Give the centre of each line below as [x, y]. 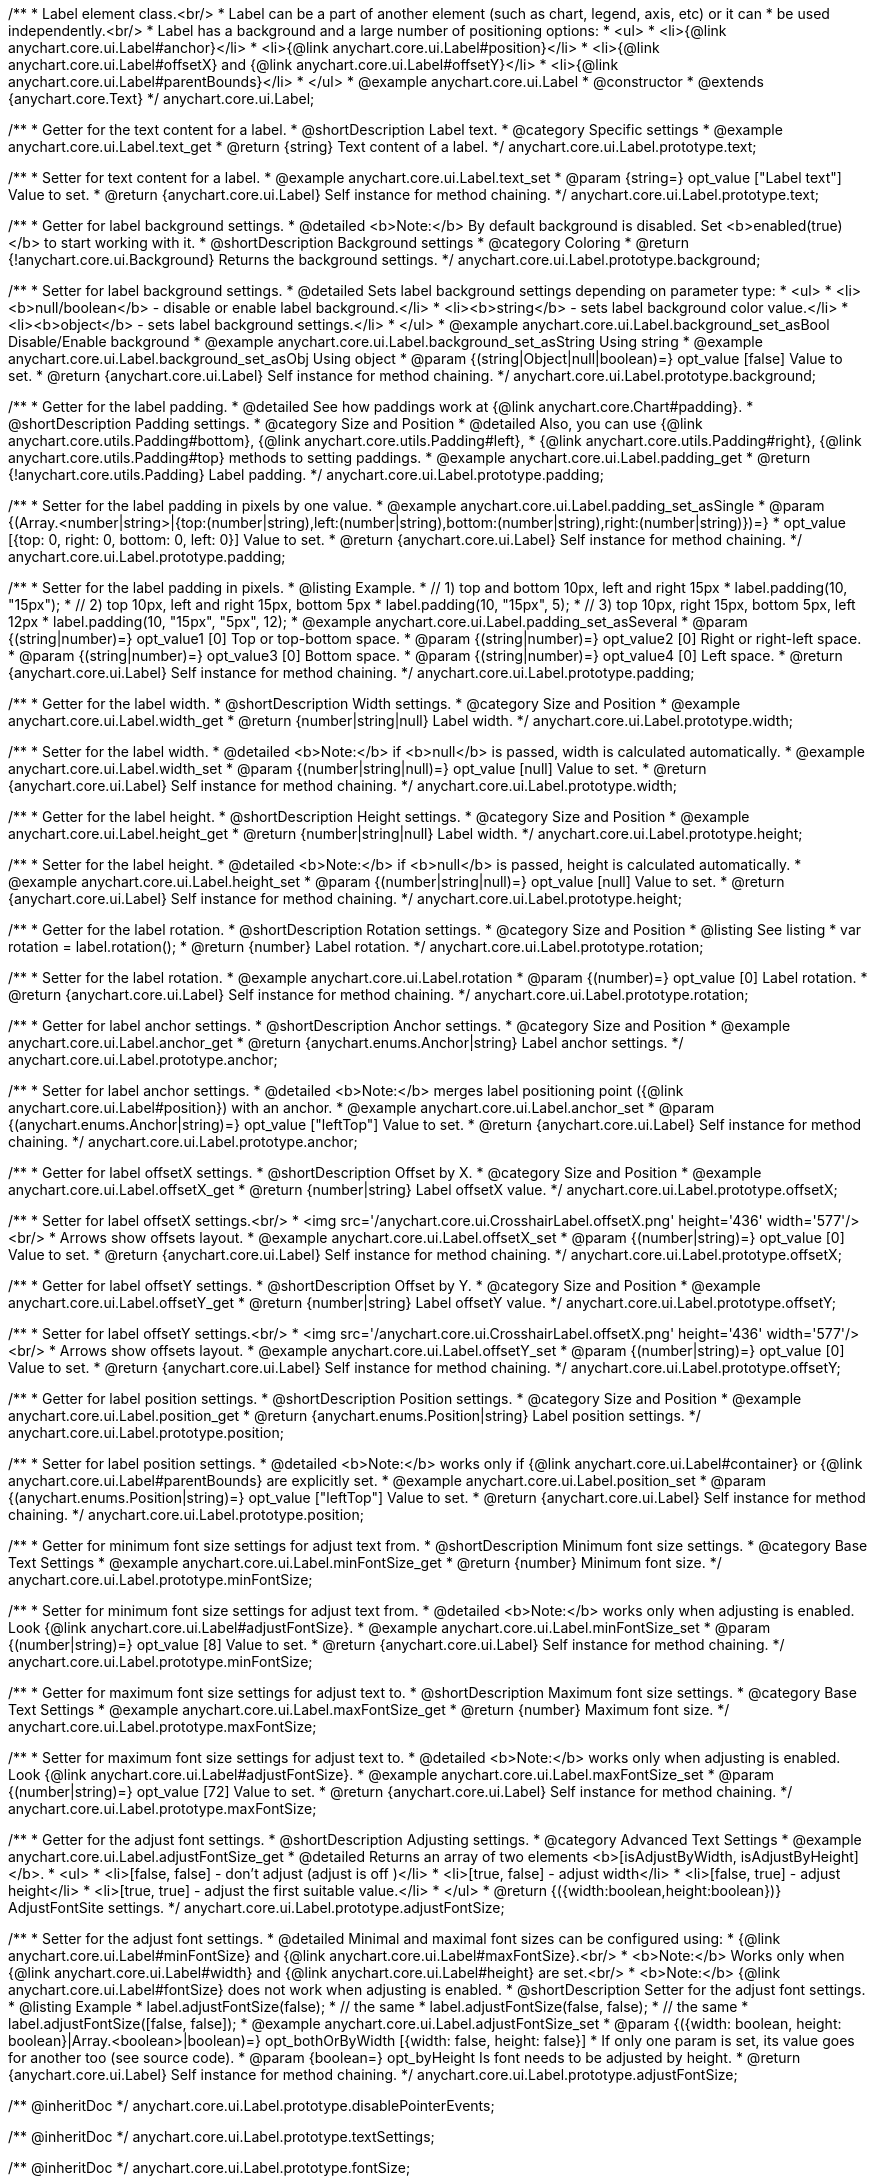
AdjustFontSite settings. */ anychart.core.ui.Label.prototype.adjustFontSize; [256, 1907]
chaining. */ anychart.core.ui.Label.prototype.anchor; [183, 1141]
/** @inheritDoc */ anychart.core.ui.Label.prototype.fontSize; [209, 2167]
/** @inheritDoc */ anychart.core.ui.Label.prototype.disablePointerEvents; [251, 2105]
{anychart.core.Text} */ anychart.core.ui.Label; [161, 98]
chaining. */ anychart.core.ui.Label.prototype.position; [186, 1514]
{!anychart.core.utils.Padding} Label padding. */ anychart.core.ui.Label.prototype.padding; [306, 474]
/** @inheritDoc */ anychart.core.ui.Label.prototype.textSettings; [221, 2136]
